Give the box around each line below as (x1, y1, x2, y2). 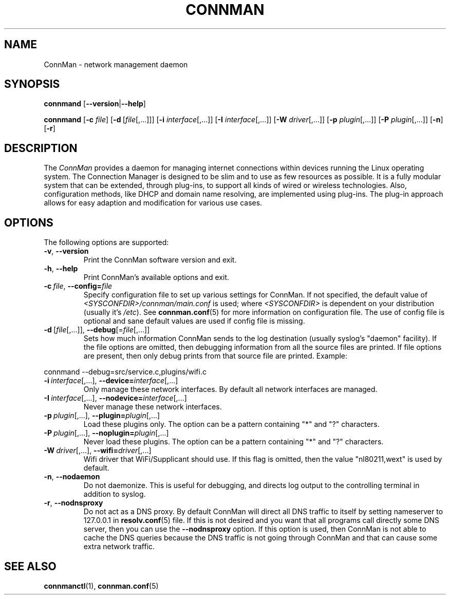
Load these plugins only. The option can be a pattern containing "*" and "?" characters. (83, 420, 380, 429)
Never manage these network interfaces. (83, 402, 222, 411)
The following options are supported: (44, 238, 169, 247)
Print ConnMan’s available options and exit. (83, 273, 229, 282)
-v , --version (44, 247, 89, 256)
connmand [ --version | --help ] (44, 99, 146, 108)
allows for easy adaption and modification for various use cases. (44, 198, 262, 208)
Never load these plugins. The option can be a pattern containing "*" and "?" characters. (83, 437, 384, 446)
